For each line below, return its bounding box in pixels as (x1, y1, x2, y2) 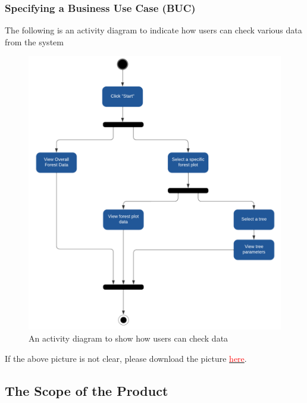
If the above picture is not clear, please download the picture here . (5, 352, 247, 364)
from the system (5, 35, 64, 48)
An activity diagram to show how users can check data (29, 331, 228, 344)
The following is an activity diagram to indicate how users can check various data (5, 24, 302, 36)
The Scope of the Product (5, 381, 168, 399)
